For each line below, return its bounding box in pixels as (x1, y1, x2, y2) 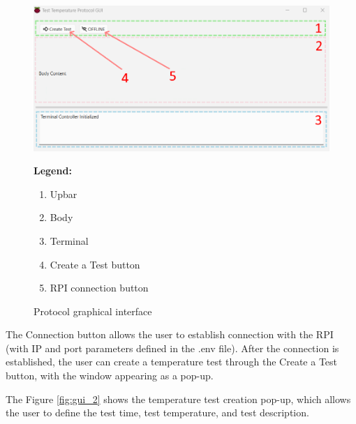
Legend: (34, 163, 72, 178)
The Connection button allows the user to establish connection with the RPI (6, 327, 334, 342)
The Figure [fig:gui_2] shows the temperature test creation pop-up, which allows (6, 391, 351, 406)
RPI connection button (50, 280, 149, 295)
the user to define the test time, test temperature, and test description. (6, 405, 309, 420)
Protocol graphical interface (34, 303, 152, 318)
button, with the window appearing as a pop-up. (6, 368, 214, 383)
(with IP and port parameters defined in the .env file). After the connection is (6, 340, 339, 355)
